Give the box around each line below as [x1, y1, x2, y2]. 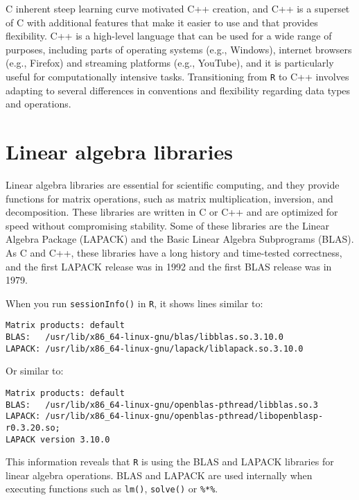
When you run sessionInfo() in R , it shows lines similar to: [6, 295, 263, 310]
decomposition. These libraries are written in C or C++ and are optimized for [6, 205, 338, 219]
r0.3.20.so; [6, 422, 60, 433]
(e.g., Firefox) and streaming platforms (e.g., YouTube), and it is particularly [6, 55, 334, 70]
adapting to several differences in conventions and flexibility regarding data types [6, 83, 351, 97]
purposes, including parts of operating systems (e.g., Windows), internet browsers [6, 42, 352, 56]
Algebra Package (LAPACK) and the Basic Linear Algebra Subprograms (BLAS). [6, 232, 354, 246]
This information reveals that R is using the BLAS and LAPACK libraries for [6, 454, 334, 469]
